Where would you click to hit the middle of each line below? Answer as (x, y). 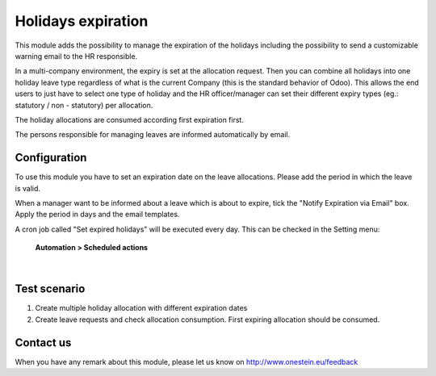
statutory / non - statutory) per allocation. (84, 105)
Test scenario (50, 289)
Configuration (51, 158)
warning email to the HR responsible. (76, 56)
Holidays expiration (82, 21)
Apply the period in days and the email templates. (97, 215)
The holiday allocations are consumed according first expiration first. (129, 119)
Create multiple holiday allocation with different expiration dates (141, 308)
